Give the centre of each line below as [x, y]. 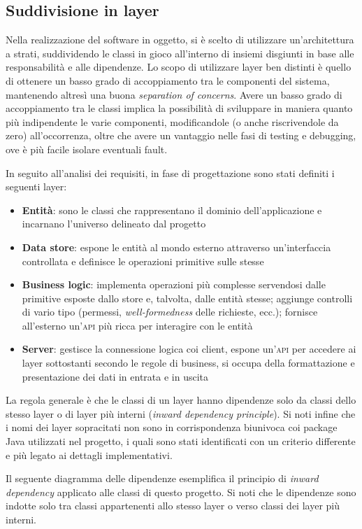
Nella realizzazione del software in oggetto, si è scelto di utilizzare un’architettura [180, 40]
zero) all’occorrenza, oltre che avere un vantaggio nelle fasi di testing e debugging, [181, 135]
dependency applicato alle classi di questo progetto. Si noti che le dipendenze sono [181, 492]
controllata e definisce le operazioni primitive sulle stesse [143, 261]
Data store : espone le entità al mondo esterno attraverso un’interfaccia [176, 247]
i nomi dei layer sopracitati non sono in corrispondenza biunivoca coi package [172, 427]
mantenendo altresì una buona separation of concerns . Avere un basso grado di [174, 94]
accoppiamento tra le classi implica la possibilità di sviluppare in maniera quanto [179, 108]
